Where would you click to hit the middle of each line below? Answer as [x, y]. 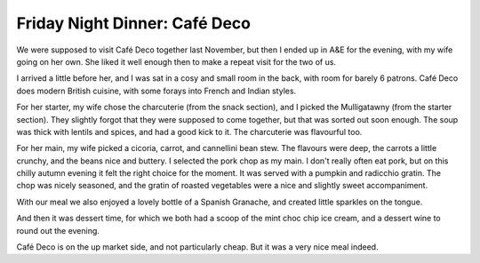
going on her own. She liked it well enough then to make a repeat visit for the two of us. [176, 61]
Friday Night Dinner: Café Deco [133, 23]
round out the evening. [58, 230]
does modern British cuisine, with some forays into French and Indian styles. [156, 91]
